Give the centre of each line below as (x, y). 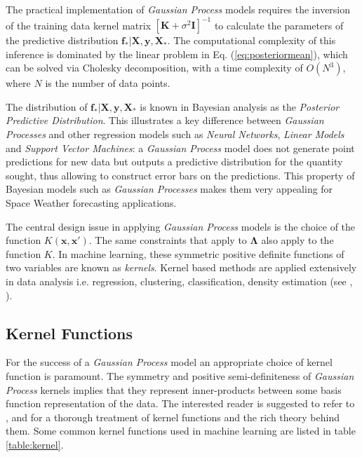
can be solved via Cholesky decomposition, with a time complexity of (154, 68)
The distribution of (47, 106)
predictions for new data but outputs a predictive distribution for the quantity (174, 162)
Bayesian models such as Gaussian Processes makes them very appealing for (169, 189)
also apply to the (297, 240)
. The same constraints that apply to (168, 240)
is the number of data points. (108, 83)
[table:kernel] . (35, 444)
